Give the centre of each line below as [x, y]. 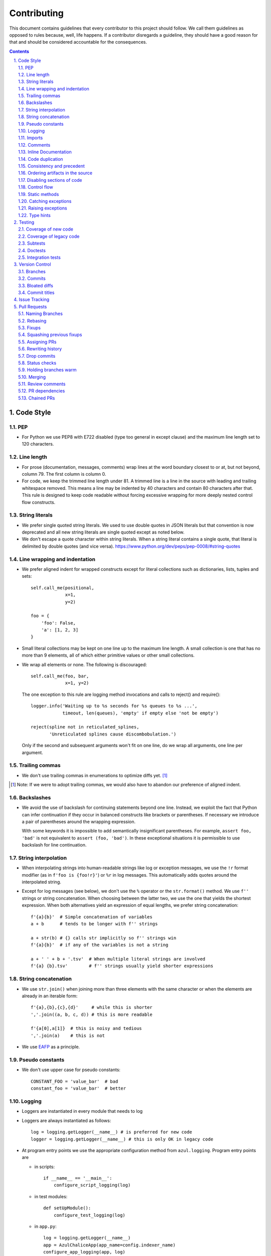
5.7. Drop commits [37, 356]
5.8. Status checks [37, 363]
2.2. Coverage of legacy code [49, 236]
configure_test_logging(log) [89, 1215]
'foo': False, [58, 623]
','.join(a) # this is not [68, 1035]
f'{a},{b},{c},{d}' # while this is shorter [92, 1008]
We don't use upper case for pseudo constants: [71, 1070]
